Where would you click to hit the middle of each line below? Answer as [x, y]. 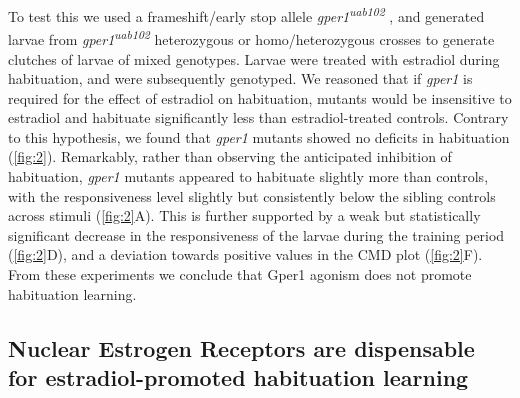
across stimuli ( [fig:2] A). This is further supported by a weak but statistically [244, 215]
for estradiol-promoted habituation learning [238, 377]
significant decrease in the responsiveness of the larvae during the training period [256, 234]
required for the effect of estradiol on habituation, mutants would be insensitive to [260, 97]
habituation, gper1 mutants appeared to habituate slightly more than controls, [248, 176]
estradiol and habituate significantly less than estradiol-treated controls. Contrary [258, 117]
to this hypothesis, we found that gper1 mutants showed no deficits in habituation [259, 136]
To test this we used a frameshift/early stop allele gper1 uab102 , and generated [246, 14]
